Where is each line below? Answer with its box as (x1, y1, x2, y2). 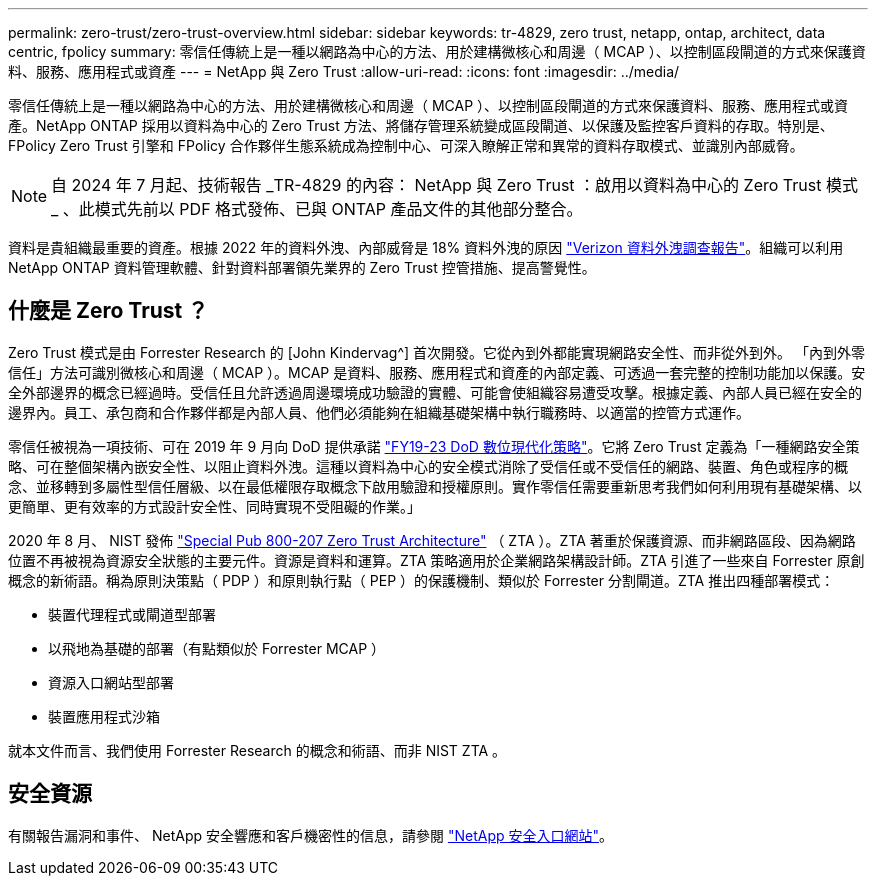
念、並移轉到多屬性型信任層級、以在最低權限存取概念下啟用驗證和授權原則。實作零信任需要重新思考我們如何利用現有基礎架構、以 (8, 477, 862, 495)
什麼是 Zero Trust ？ (8, 298, 209, 324)
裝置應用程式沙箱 (48, 707, 160, 725)
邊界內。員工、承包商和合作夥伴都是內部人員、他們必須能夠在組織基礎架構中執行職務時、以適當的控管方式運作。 (8, 403, 750, 421)
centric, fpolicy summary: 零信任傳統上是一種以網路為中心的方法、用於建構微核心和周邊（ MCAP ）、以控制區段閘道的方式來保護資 (8, 43, 866, 60)
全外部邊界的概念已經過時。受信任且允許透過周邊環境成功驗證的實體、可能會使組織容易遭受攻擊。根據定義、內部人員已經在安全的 (8, 383, 862, 401)
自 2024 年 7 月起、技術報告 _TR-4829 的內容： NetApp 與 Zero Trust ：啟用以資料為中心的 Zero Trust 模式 (51, 175, 858, 195)
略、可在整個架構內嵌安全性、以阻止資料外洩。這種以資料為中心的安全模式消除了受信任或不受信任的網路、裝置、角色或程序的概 (8, 457, 848, 475)
